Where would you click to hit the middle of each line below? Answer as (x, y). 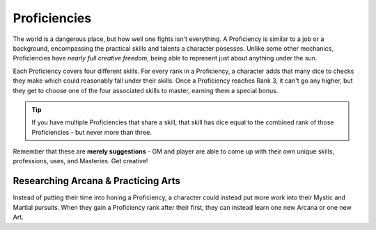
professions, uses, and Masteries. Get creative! (80, 161)
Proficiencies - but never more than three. (92, 132)
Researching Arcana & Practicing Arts (97, 181)
